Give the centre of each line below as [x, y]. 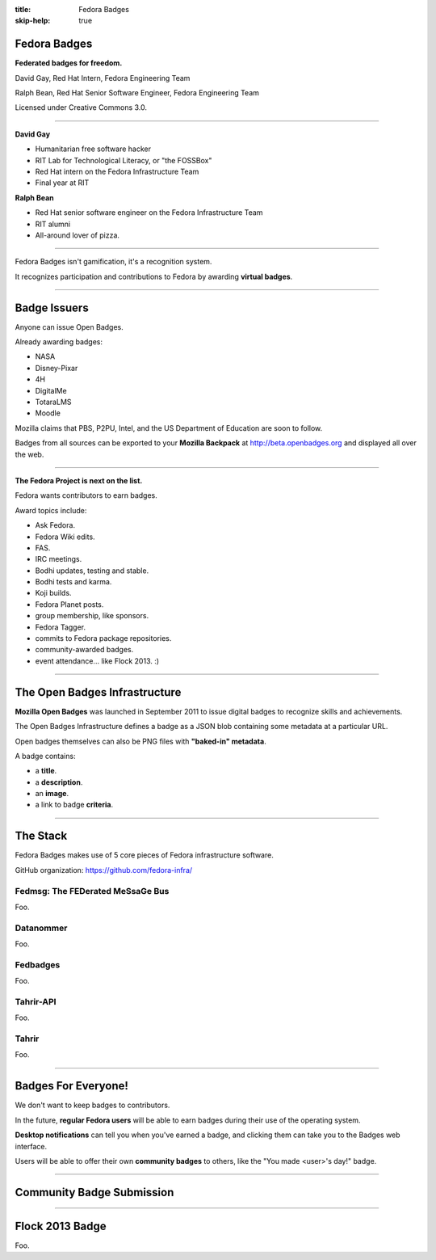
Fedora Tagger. [61, 627]
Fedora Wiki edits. [65, 537]
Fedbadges [38, 964]
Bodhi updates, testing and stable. [92, 571]
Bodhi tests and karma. [73, 582]
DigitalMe [51, 390]
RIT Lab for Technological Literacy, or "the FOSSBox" [124, 160]
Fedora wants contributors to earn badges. [86, 495]
